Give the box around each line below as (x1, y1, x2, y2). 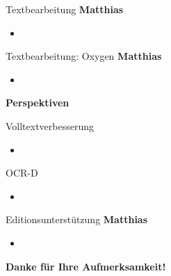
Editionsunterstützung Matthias (6, 212, 148, 227)
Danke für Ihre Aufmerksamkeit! (6, 259, 166, 273)
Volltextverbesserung (6, 118, 95, 133)
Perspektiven (6, 95, 70, 110)
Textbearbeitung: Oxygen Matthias (6, 49, 162, 63)
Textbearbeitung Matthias (6, 2, 124, 16)
